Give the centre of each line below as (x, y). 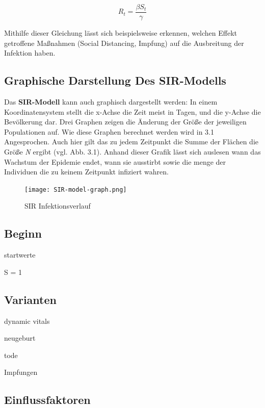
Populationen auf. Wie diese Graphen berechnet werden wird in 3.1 (109, 131)
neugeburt (20, 338)
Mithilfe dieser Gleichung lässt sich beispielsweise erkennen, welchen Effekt (121, 33)
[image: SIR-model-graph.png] (76, 189)
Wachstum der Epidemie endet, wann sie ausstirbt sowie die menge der (115, 161)
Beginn (23, 233)
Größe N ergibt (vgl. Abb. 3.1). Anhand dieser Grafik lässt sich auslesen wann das (132, 152)
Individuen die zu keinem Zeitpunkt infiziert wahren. (86, 172)
